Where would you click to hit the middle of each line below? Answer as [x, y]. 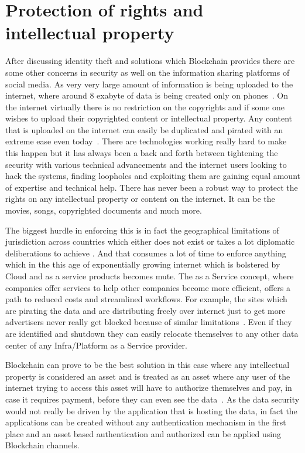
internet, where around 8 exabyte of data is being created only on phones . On [147, 95]
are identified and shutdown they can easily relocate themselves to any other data [152, 333]
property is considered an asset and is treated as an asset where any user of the [148, 376]
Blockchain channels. [42, 445]
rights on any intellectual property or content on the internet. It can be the [140, 199]
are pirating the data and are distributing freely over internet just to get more [145, 310]
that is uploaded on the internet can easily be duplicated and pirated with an [144, 129]
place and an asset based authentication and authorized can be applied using [143, 433]
